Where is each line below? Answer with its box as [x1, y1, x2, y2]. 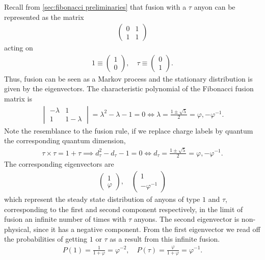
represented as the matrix [4, 11, 84, 22]
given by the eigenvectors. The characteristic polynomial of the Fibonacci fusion [4, 83, 254, 94]
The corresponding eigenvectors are [4, 159, 114, 169]
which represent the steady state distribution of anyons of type [4, 194, 200, 204]
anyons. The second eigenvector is [134, 214, 240, 224]
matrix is [4, 93, 32, 104]
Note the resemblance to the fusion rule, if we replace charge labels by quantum [4, 125, 253, 136]
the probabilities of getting [4, 233, 88, 244]
